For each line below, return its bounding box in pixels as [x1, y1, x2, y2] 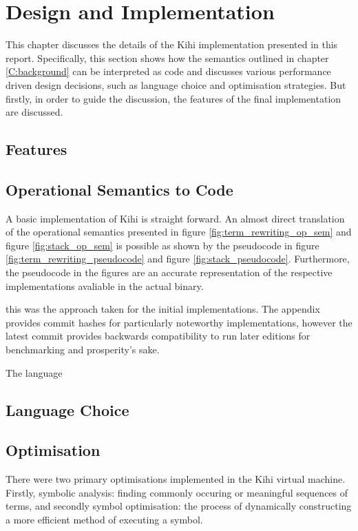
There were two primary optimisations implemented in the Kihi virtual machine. [6, 472, 346, 486]
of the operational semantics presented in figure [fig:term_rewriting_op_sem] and [6, 225, 352, 239]
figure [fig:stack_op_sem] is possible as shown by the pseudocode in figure [6, 238, 319, 252]
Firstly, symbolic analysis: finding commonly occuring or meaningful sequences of [6, 485, 348, 499]
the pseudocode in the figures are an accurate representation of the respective [6, 265, 333, 280]
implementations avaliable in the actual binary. [6, 278, 204, 293]
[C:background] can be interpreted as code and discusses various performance [6, 64, 331, 79]
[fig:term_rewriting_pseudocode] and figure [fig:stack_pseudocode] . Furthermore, [6, 251, 350, 266]
